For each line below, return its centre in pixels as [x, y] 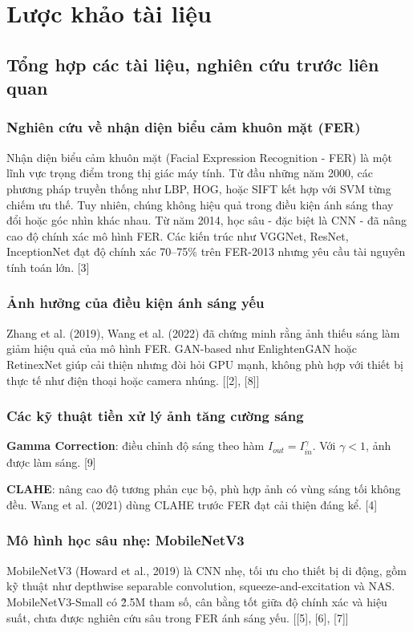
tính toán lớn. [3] [48, 267]
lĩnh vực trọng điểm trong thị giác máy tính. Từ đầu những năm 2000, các [190, 173]
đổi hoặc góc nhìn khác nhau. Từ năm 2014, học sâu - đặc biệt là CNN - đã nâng [207, 220]
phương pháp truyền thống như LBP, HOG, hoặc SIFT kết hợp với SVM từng [199, 188]
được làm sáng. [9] [51, 462]
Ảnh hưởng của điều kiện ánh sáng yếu [136, 303]
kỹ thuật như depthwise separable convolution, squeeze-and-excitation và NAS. [201, 586]
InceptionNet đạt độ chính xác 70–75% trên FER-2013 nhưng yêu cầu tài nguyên [206, 251]
